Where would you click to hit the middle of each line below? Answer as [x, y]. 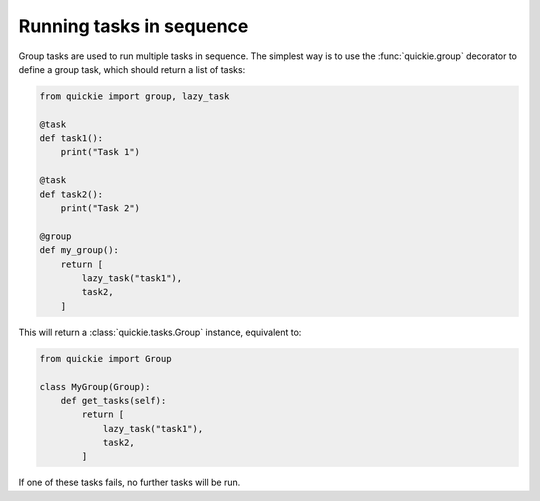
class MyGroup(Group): [95, 386]
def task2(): [71, 194]
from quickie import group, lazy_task [134, 96]
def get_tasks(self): [113, 400]
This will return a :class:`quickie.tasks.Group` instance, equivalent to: [160, 332]
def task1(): [71, 138]
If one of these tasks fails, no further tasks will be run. [129, 482]
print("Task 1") [100, 152]
